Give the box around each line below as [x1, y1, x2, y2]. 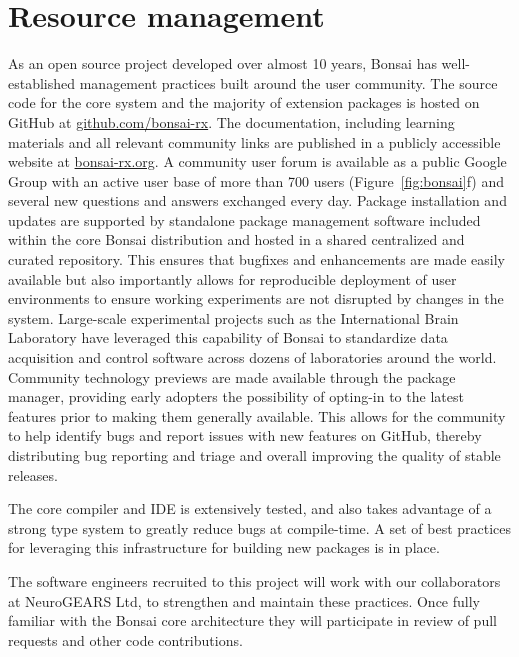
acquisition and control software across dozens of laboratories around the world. [8, 347, 497, 368]
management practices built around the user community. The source [79, 72, 498, 93]
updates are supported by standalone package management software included [8, 209, 481, 230]
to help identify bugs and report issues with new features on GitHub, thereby [8, 425, 482, 446]
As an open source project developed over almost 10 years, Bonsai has [8, 53, 437, 74]
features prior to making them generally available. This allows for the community [8, 405, 506, 426]
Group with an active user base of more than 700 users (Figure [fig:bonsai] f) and [8, 170, 504, 191]
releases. [8, 464, 58, 485]
